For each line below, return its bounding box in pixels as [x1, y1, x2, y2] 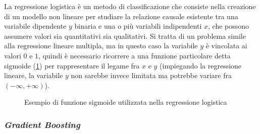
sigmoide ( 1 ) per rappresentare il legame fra [4, 60, 140, 71]
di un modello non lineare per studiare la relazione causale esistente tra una [4, 11, 238, 21]
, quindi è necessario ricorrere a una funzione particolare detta [38, 50, 231, 60]
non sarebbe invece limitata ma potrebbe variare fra [71, 70, 232, 81]
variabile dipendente [4, 21, 67, 31]
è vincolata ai [205, 40, 247, 51]
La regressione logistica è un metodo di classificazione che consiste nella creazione [4, 1, 256, 11]
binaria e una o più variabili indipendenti [74, 21, 202, 31]
